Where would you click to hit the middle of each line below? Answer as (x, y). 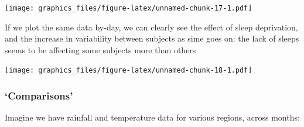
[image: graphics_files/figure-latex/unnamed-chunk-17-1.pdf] (129, 8)
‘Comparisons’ (39, 96)
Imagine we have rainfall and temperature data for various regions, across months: (152, 117)
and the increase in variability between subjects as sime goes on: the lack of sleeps (152, 38)
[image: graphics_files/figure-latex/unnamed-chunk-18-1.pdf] (129, 71)
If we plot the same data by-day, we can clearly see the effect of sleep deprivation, (151, 27)
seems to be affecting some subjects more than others (100, 49)
